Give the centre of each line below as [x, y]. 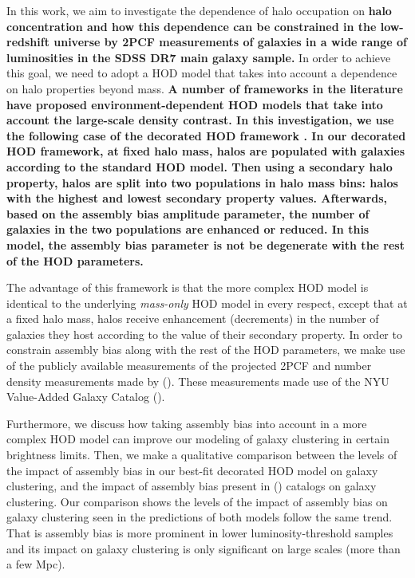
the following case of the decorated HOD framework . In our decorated [206, 135]
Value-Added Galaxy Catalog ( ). [86, 397]
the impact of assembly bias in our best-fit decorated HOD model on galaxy [192, 470]
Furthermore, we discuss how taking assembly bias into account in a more [187, 423]
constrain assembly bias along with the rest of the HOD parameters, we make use [206, 350]
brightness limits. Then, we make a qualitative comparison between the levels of [202, 455]
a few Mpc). [36, 564]
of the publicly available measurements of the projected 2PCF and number [189, 366]
